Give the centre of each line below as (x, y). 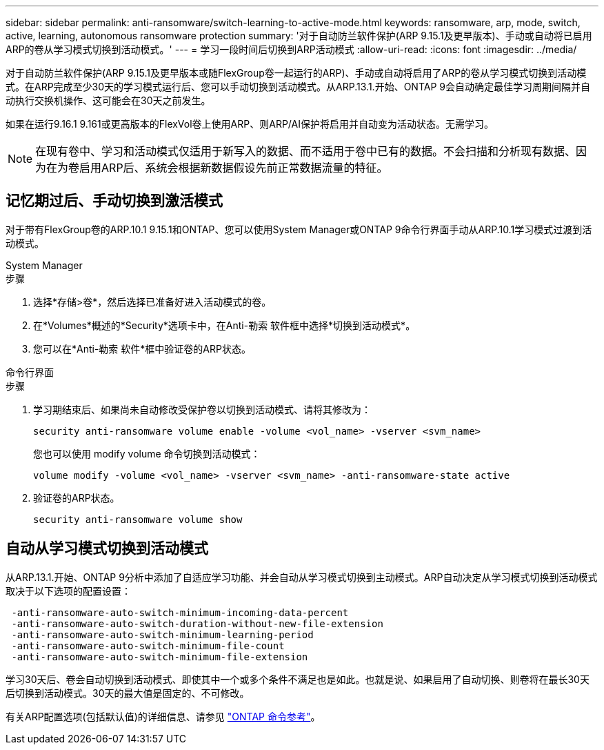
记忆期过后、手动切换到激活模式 (114, 201)
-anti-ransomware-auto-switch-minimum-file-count (148, 645)
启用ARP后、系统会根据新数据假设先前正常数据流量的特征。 (234, 168)
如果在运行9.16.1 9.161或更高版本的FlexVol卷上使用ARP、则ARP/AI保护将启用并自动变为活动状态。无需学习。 (250, 124)
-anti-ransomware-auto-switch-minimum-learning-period (162, 634)
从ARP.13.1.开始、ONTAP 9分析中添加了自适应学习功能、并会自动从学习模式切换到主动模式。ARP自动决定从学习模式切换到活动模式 (302, 577)
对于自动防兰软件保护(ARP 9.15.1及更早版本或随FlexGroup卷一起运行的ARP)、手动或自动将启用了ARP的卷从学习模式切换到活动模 (296, 73)
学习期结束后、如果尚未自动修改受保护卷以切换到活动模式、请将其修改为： (202, 409)
